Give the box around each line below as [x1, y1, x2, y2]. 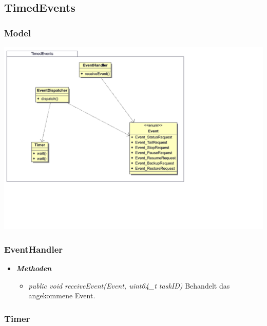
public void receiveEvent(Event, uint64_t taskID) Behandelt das [28, 280, 230, 291]
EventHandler [4, 242, 63, 255]
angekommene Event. [28, 290, 96, 301]
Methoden [16, 263, 52, 274]
